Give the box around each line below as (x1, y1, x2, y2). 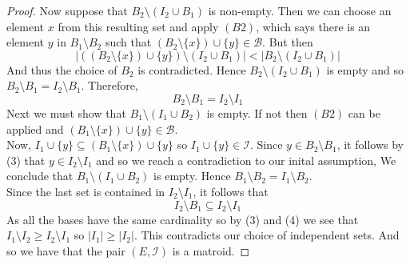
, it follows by (336, 136, 404, 153)
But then (269, 34, 313, 50)
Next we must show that (6, 104, 126, 121)
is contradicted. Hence (137, 61, 246, 78)
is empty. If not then (206, 104, 308, 121)
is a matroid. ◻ (172, 242, 250, 259)
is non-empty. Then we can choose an (208, 2, 392, 18)
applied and (6, 120, 64, 137)
